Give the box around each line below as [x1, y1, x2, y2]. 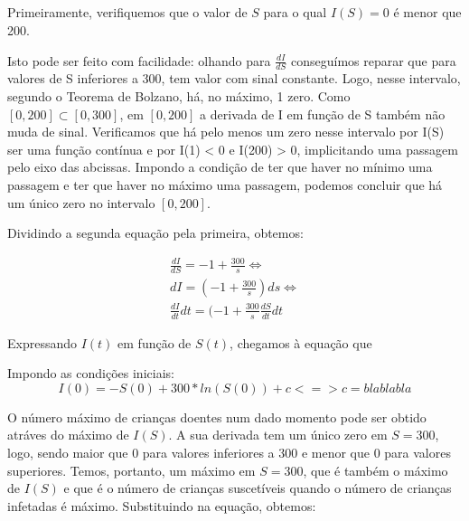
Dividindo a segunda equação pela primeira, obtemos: [7, 223, 304, 242]
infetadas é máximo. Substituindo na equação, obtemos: [7, 496, 316, 515]
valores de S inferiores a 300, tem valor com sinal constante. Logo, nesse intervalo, [7, 69, 461, 88]
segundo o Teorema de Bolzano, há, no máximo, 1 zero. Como [7, 87, 351, 105]
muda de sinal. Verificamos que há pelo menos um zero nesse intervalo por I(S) [7, 122, 445, 141]
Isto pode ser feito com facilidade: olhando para [7, 51, 271, 70]
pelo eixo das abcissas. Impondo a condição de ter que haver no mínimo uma [7, 157, 433, 176]
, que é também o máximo [303, 460, 448, 479]
